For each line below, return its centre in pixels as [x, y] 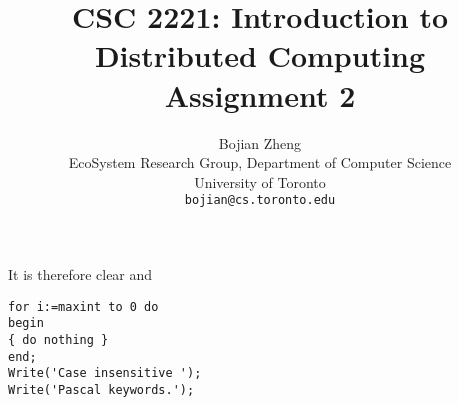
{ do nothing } [58, 339]
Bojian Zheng [260, 142]
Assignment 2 [260, 94]
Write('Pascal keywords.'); [101, 389]
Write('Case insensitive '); [105, 373]
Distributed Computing [260, 55]
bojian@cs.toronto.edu [260, 200]
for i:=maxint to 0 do [83, 306]
